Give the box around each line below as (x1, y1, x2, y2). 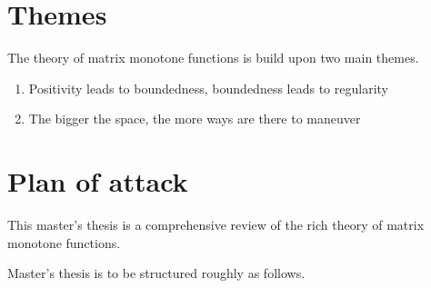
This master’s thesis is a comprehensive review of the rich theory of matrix (7, 215, 425, 234)
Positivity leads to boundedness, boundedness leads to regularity (28, 78, 388, 97)
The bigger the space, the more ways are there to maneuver (28, 109, 361, 128)
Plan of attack (7, 163, 188, 200)
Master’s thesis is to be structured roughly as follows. (7, 263, 306, 283)
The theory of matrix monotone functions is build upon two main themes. (7, 48, 419, 67)
